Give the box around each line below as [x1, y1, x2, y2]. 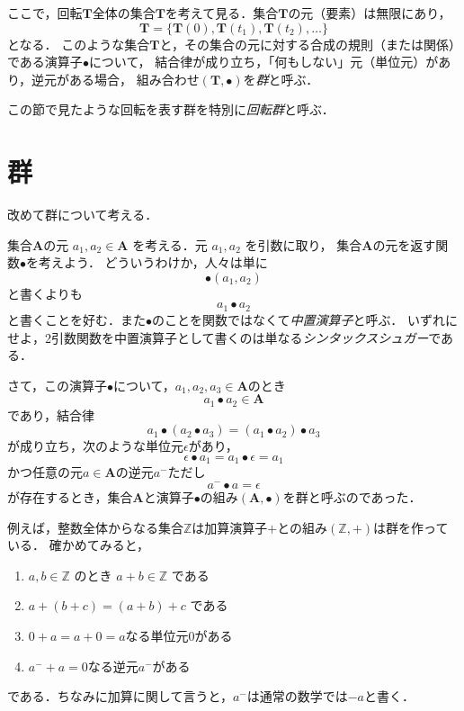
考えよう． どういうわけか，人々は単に [38, 253, 268, 272]
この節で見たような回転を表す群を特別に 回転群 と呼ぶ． [7, 100, 335, 119]
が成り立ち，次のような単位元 [7, 436, 183, 455]
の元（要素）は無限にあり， [288, 4, 451, 22]
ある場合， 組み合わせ [69, 69, 200, 88]
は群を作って [373, 517, 449, 536]
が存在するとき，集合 [7, 488, 133, 507]
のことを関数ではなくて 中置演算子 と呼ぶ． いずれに [152, 310, 458, 328]
